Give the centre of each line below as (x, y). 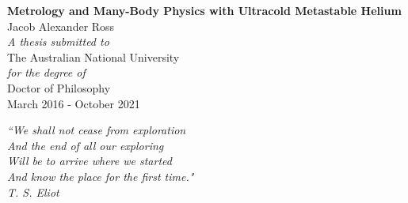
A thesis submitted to (58, 41)
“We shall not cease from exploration (97, 130)
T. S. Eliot (33, 192)
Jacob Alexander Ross (61, 26)
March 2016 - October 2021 (74, 103)
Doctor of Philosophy (59, 87)
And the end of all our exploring (86, 145)
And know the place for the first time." (101, 176)
